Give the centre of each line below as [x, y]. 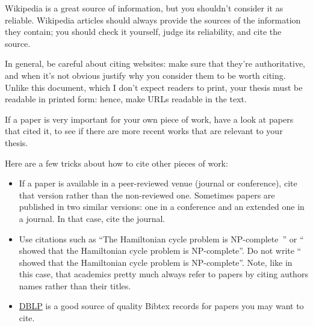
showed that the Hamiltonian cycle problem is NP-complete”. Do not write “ [160, 251]
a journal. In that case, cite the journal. [92, 218]
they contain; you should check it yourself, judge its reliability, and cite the [143, 32]
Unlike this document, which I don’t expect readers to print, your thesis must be [154, 87]
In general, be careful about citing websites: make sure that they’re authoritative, [155, 63]
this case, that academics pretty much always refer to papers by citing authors [163, 274]
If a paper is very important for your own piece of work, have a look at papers [149, 119]
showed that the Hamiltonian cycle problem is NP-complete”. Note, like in [156, 262]
